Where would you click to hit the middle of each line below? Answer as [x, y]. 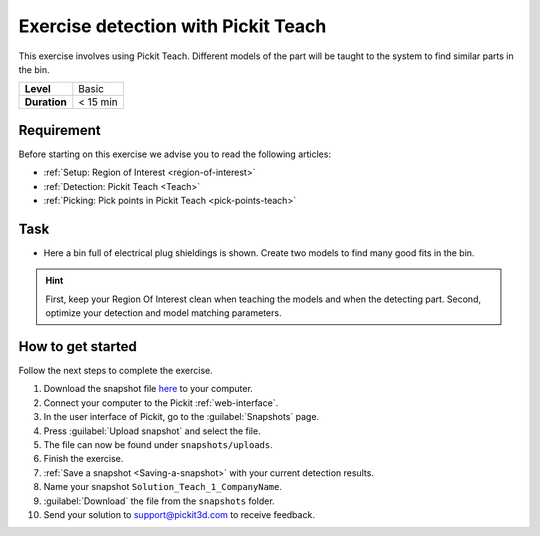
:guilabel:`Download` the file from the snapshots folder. [159, 501]
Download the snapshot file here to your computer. [148, 389]
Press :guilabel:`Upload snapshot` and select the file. [152, 431]
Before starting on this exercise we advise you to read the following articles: [175, 154]
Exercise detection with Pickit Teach [172, 26]
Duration [45, 102]
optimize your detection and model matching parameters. [163, 313]
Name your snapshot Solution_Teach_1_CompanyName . [162, 487]
